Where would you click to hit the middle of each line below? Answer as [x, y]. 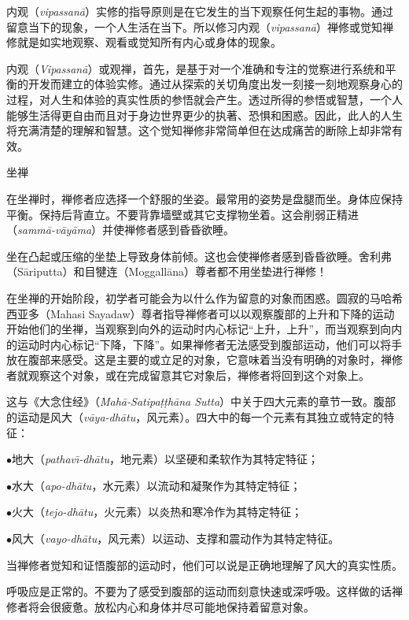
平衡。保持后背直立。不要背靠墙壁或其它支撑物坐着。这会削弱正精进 [182, 214]
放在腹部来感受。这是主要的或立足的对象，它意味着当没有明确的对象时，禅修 [204, 360]
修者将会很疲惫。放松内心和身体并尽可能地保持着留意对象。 [160, 606]
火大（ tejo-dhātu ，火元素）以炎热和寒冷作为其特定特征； [157, 512]
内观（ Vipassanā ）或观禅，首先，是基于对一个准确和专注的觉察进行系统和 [196, 68]
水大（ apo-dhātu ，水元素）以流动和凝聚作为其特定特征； [157, 485]
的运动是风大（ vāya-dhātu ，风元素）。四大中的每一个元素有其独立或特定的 [195, 417]
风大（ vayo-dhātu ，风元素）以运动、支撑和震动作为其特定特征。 [176, 538]
